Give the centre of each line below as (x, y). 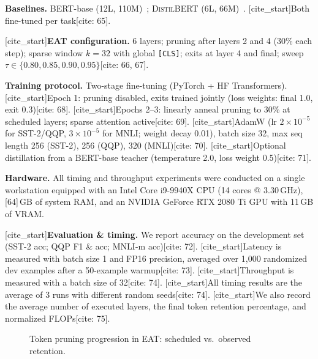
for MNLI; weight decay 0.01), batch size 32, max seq (203, 133)
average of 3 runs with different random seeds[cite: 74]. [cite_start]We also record (158, 294)
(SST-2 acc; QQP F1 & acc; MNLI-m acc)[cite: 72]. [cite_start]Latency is (143, 246)
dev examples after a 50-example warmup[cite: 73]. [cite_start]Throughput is (150, 270)
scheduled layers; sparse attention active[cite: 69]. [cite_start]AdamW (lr (141, 121)
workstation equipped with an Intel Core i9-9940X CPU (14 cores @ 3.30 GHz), (154, 189)
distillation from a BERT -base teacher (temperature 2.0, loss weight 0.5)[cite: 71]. (158, 157)
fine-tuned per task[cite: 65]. (58, 20)
